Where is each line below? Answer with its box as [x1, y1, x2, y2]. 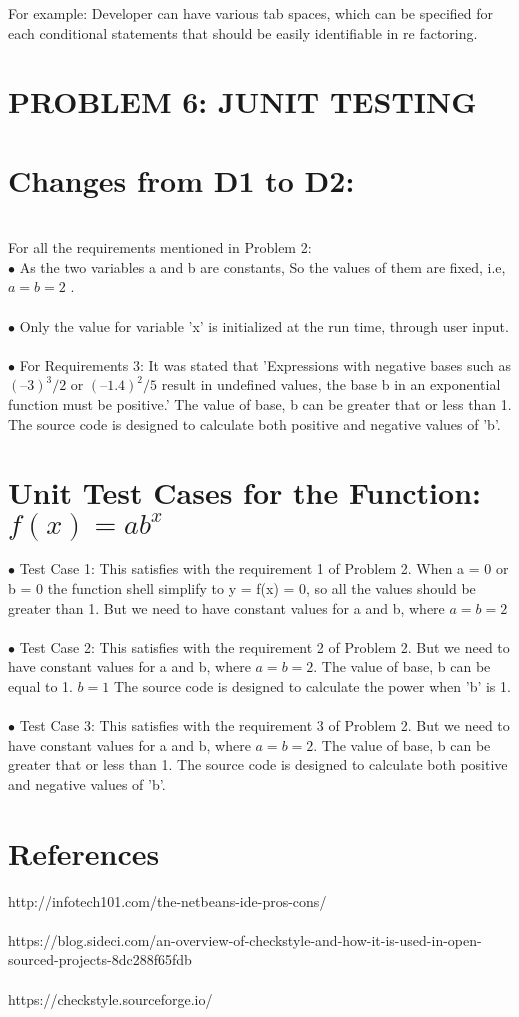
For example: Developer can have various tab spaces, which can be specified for [8, 3, 493, 23]
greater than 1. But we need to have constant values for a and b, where [8, 597, 445, 618]
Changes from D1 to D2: [8, 159, 355, 200]
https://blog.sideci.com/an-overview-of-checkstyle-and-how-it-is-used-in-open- [8, 929, 482, 950]
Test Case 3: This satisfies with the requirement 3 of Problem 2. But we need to [19, 715, 510, 736]
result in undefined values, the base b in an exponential [161, 374, 501, 395]
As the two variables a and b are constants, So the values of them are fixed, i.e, [19, 256, 506, 277]
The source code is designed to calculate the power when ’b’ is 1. [113, 675, 511, 696]
